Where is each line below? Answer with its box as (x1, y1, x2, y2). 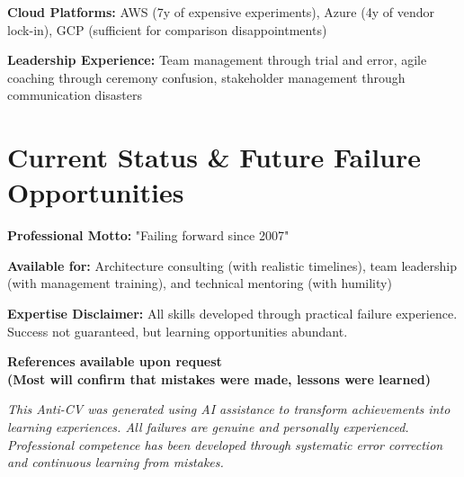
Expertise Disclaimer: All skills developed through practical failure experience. (7, 304, 458, 323)
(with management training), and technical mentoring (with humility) (7, 274, 392, 292)
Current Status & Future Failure (7, 139, 422, 175)
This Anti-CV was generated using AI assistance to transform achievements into (7, 400, 451, 418)
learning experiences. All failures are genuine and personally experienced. (7, 418, 409, 436)
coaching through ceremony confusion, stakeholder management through (7, 67, 406, 86)
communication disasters (7, 85, 142, 104)
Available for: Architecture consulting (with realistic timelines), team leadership (7, 256, 458, 274)
